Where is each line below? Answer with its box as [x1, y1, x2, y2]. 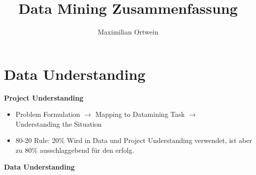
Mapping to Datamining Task [95, 109, 185, 119]
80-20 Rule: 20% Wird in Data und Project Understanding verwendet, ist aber [15, 135, 252, 145]
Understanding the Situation [15, 118, 102, 129]
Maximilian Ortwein [97, 27, 159, 37]
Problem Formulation [15, 109, 80, 119]
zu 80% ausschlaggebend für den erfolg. [15, 145, 134, 155]
